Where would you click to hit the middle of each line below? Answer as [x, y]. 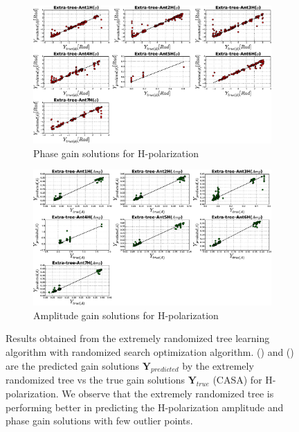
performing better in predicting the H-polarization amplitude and [145, 407]
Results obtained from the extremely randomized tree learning [138, 338]
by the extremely [218, 365]
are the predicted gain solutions [73, 365]
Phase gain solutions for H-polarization [116, 153]
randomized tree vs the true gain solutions [95, 380]
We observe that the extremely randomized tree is [168, 393]
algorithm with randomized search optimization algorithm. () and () [150, 352]
